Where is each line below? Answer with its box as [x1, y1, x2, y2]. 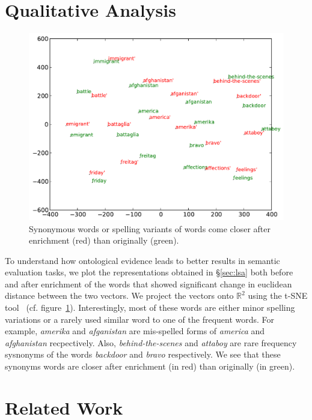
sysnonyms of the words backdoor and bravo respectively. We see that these [5, 348, 281, 361]
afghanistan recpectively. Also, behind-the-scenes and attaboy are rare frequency [5, 336, 297, 349]
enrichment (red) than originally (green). [29, 234, 179, 247]
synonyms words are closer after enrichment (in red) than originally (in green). [5, 360, 295, 373]
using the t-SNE [248, 289, 308, 302]
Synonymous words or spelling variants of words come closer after [29, 222, 271, 235]
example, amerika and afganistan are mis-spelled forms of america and [5, 325, 265, 337]
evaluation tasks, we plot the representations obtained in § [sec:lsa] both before [5, 266, 293, 278]
